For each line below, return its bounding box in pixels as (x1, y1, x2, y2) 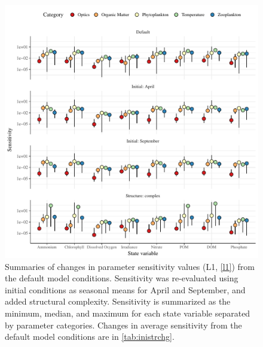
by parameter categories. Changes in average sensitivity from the (5, 318, 242, 331)
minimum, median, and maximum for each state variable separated (5, 306, 250, 319)
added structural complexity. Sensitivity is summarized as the (5, 295, 231, 308)
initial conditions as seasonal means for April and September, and (5, 283, 246, 296)
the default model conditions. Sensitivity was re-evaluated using (5, 272, 238, 284)
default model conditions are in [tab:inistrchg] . (5, 330, 175, 343)
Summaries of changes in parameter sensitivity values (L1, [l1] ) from (5, 260, 255, 272)
